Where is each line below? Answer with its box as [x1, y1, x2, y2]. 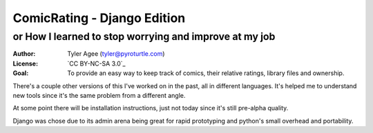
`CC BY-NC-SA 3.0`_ [67, 59, 126, 68]
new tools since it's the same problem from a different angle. [12, 91, 186, 99]
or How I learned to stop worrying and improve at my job [12, 30, 276, 43]
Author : [12, 50, 36, 58]
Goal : [12, 69, 29, 77]
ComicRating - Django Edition [12, 10, 186, 25]
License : [12, 59, 38, 68]
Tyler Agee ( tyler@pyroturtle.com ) [67, 50, 165, 58]
